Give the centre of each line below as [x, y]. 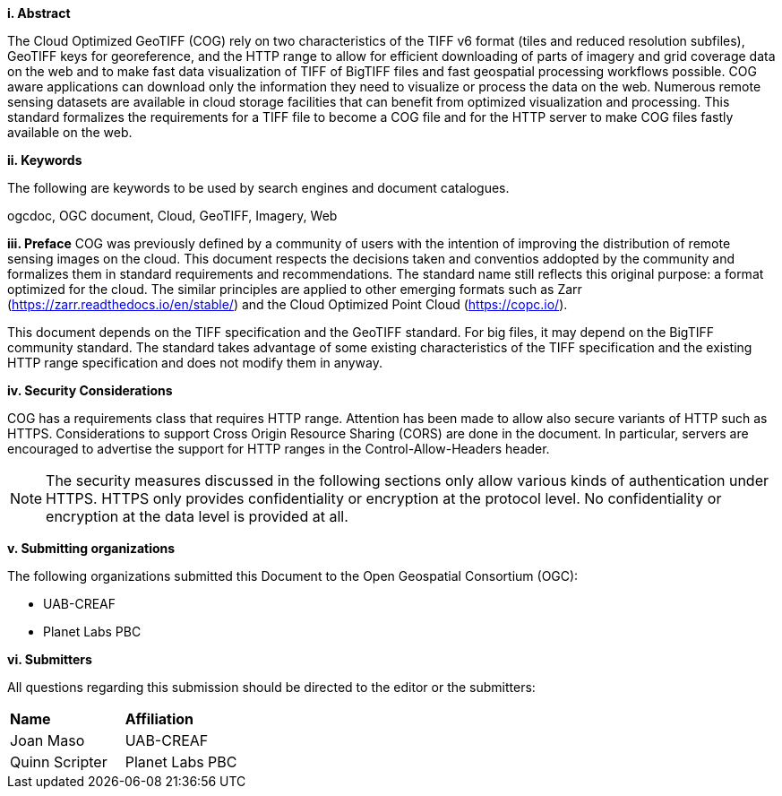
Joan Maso [47, 740]
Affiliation [159, 719]
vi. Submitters [50, 659]
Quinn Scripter [59, 762]
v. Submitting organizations [91, 548]
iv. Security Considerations [90, 390]
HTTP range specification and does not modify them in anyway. [195, 363]
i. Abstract [39, 13]
